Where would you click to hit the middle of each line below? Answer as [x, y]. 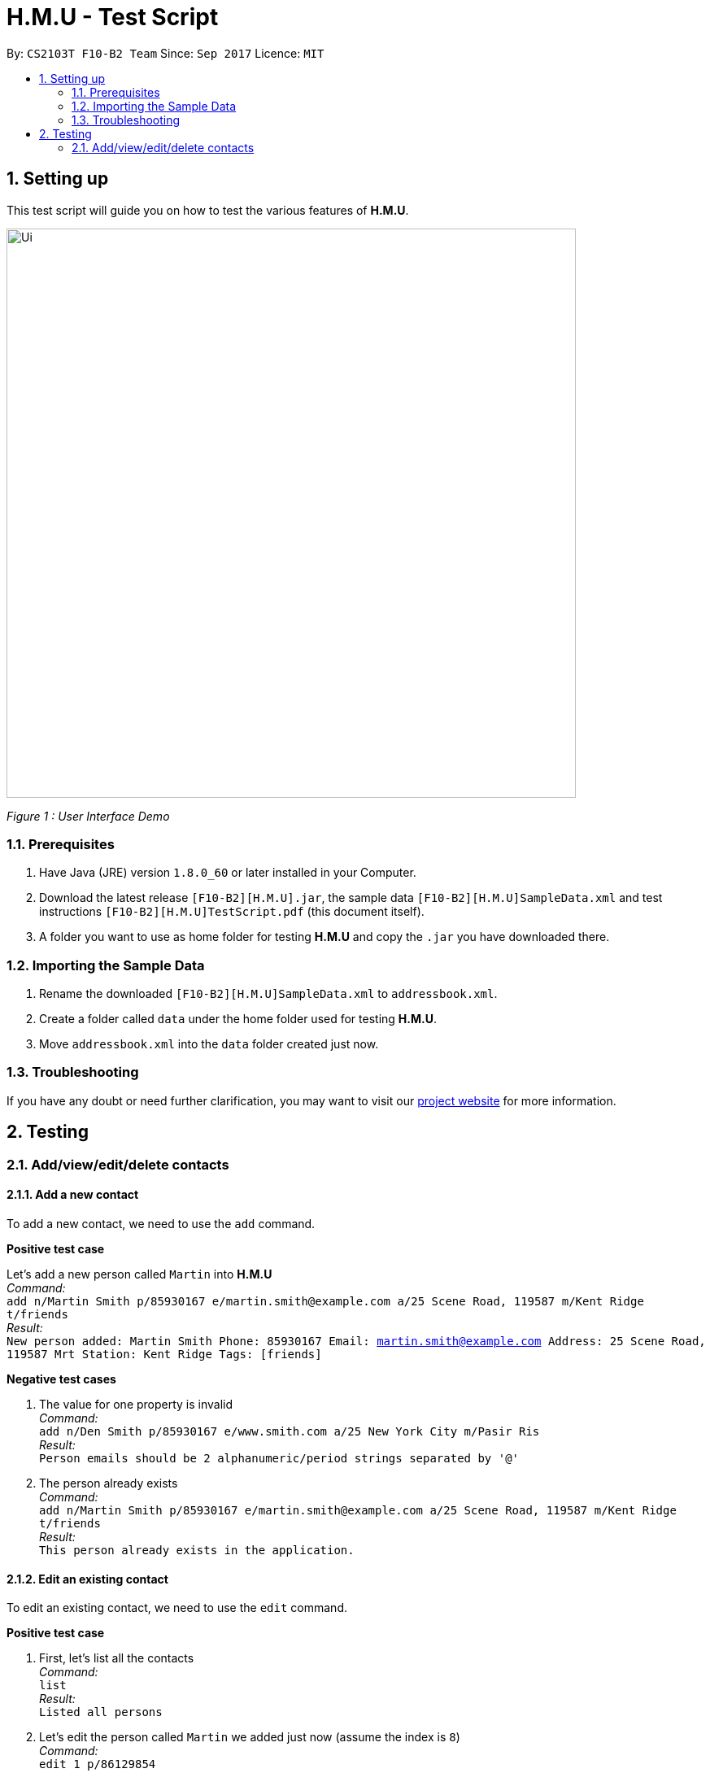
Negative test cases [61, 1379]
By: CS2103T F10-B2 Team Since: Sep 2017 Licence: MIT [166, 53]
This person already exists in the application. [197, 1550]
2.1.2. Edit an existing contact [87, 1579]
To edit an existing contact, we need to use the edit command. [177, 1608]
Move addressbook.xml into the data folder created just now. [209, 1044]
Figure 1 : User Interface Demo [88, 816]
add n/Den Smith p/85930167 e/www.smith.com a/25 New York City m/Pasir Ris [290, 1431]
